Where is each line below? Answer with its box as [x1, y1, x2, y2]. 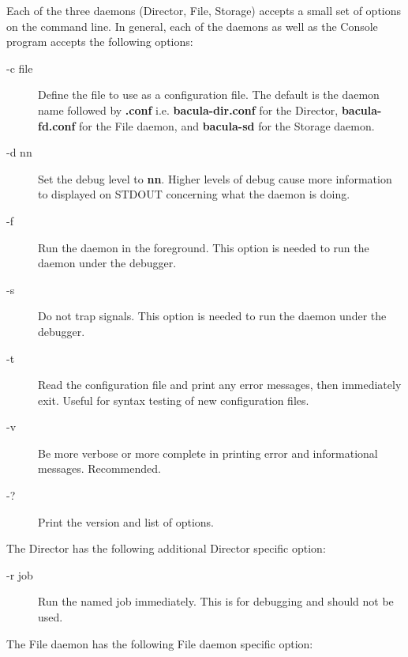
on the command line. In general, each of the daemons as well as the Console [6, 17, 378, 34]
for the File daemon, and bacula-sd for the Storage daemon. [79, 117, 375, 134]
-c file [6, 59, 33, 76]
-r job [6, 566, 33, 583]
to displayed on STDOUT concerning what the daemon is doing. [38, 186, 350, 202]
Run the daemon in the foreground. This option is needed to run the [38, 239, 369, 255]
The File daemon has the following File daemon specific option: [6, 635, 313, 651]
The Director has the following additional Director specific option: [6, 540, 326, 557]
